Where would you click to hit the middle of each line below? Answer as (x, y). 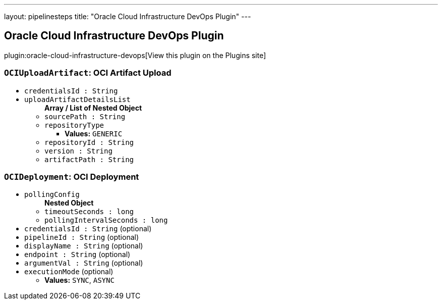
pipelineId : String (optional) (82, 237)
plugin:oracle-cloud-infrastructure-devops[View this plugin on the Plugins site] (135, 55)
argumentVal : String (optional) (84, 263)
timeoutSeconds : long (89, 212)
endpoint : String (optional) (77, 255)
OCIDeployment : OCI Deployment (72, 176)
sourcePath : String (85, 116)
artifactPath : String (89, 159)
